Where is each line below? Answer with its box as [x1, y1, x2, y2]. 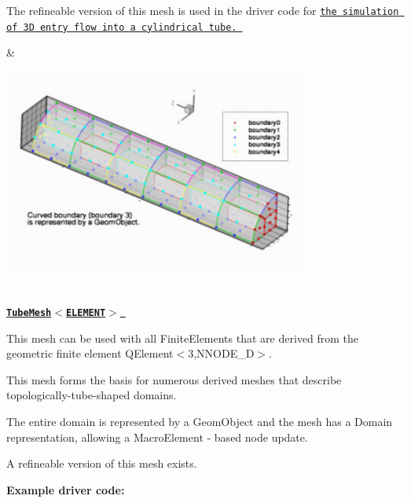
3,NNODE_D [188, 345, 255, 362]
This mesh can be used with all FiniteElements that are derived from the [6, 329, 359, 346]
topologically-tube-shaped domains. [6, 387, 177, 403]
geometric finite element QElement [6, 345, 174, 362]
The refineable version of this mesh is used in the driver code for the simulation [6, 2, 399, 18]
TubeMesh [6, 307, 52, 318]
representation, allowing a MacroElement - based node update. [6, 428, 308, 445]
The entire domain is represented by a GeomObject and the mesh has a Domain [6, 413, 393, 430]
